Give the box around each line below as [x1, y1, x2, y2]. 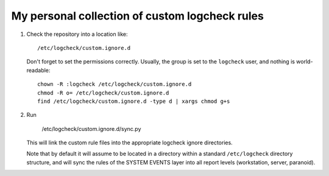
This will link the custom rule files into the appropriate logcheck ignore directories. [26, 139, 233, 146]
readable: [26, 66, 51, 74]
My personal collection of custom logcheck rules [11, 9, 264, 23]
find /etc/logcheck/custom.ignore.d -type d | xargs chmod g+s [37, 97, 230, 105]
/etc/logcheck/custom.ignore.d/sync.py [41, 125, 141, 132]
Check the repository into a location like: [26, 30, 128, 38]
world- [296, 58, 313, 65]
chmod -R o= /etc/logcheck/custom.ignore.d [37, 89, 169, 96]
